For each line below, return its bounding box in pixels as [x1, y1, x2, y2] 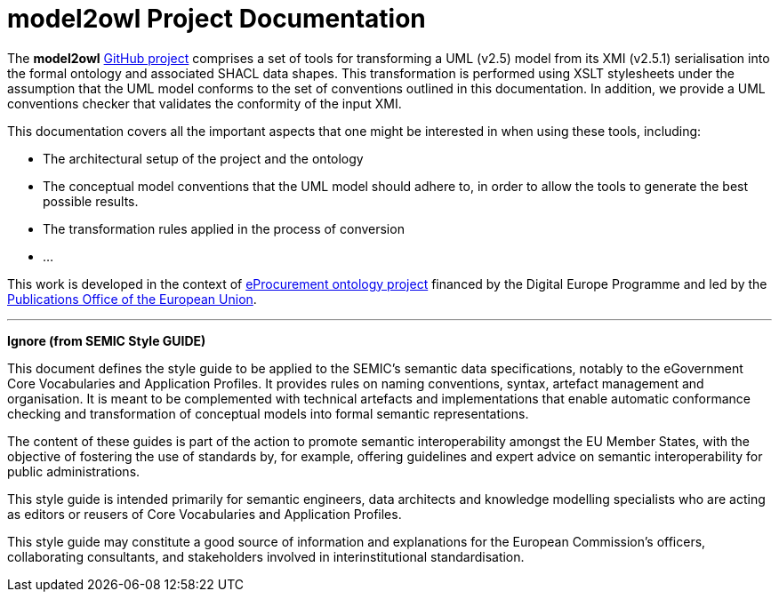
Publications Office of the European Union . [7, 291, 257, 307]
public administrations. [7, 463, 141, 479]
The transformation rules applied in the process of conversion [43, 220, 405, 236]
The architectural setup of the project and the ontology [43, 150, 364, 166]
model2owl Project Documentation [7, 4, 426, 34]
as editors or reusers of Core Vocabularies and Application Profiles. [7, 506, 402, 522]
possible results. [43, 193, 139, 209]
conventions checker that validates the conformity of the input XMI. [7, 95, 402, 111]
